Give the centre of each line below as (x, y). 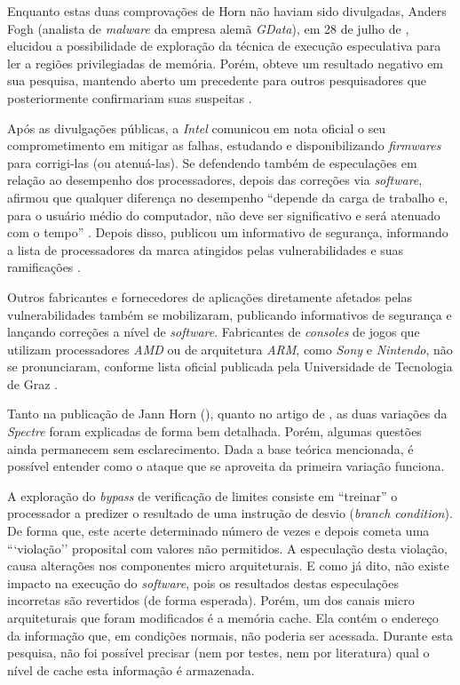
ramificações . (44, 267)
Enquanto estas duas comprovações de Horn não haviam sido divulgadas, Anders (227, 11)
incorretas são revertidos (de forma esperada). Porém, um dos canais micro (211, 600)
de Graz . (32, 383)
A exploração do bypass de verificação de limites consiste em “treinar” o (202, 495)
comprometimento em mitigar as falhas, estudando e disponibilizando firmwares (224, 145)
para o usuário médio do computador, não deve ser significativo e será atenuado (224, 215)
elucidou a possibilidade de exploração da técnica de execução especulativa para (224, 46)
